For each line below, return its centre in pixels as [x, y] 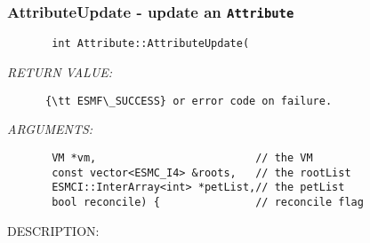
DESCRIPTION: [53, 230]
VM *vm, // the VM [182, 157]
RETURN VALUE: [60, 72]
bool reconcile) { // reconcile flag [208, 202]
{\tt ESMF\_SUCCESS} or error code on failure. [189, 101]
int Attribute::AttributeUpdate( [151, 44]
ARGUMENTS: [50, 129]
